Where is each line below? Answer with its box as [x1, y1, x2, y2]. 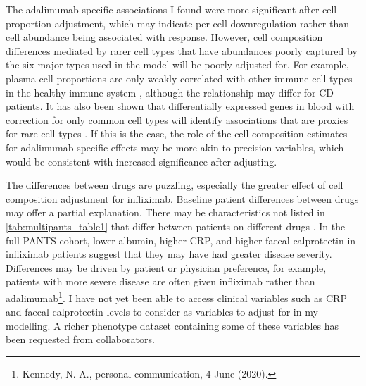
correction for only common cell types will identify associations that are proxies [6, 112, 348, 127]
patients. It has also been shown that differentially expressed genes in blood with [6, 99, 355, 113]
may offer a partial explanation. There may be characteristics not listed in [6, 205, 325, 220]
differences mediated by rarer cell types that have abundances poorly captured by [6, 43, 358, 58]
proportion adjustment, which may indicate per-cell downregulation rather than [6, 15, 350, 30]
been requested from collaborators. [6, 332, 155, 347]
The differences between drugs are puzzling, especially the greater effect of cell [6, 178, 343, 192]
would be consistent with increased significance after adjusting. [6, 154, 277, 168]
